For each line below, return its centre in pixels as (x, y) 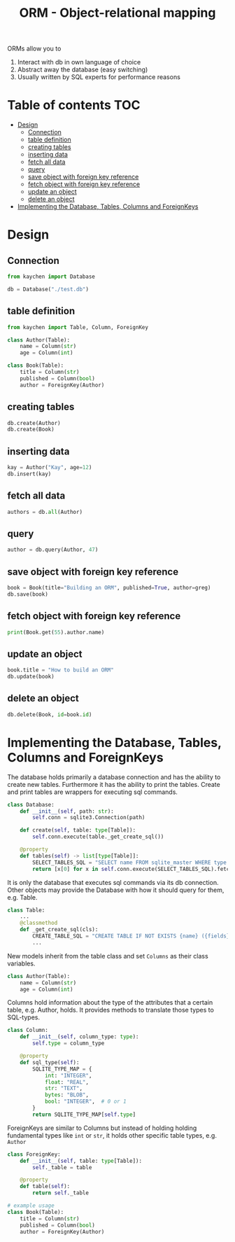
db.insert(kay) (29, 474)
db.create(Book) (31, 430)
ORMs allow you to (34, 49)
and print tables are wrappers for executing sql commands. (93, 792)
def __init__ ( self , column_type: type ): (79, 1037)
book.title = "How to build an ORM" (60, 670)
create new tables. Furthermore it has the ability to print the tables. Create (114, 784)
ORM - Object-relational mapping (117, 13)
